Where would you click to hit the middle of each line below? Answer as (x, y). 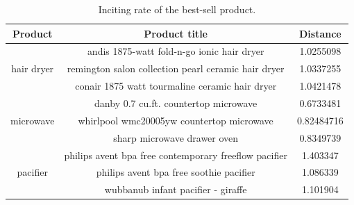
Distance (320, 33)
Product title (176, 33)
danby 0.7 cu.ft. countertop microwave (176, 102)
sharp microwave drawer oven (176, 137)
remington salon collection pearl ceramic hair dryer (176, 68)
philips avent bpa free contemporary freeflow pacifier (176, 155)
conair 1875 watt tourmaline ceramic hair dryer (176, 86)
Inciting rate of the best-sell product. (177, 9)
